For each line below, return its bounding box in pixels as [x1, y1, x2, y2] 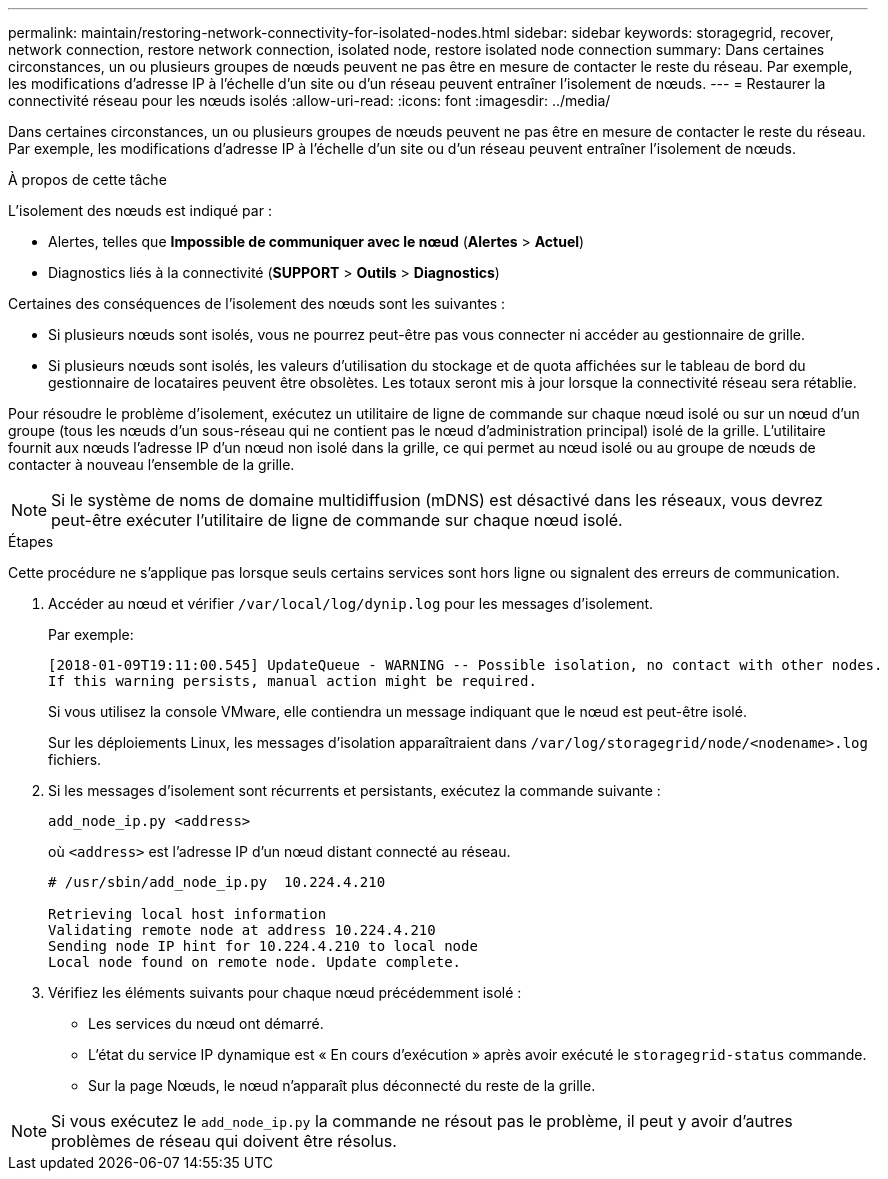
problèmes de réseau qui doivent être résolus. [51, 1131, 397, 1151]
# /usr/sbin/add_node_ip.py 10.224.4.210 [48, 874, 386, 890]
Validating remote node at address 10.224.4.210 [48, 922, 436, 938]
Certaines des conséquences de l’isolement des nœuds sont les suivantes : [8, 295, 506, 312]
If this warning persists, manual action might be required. [48, 673, 537, 689]
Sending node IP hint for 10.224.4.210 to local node [48, 938, 478, 954]
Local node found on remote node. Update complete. [48, 954, 462, 970]
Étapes [8, 533, 54, 550]
